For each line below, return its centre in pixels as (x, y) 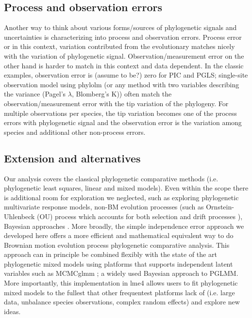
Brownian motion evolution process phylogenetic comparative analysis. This (117, 245)
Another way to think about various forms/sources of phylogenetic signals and (120, 27)
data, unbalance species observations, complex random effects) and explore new (122, 302)
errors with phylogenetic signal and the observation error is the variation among (123, 122)
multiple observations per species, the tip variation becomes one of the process (120, 113)
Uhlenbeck (19, 216)
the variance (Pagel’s (35, 94)
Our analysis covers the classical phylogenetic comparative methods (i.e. (111, 178)
